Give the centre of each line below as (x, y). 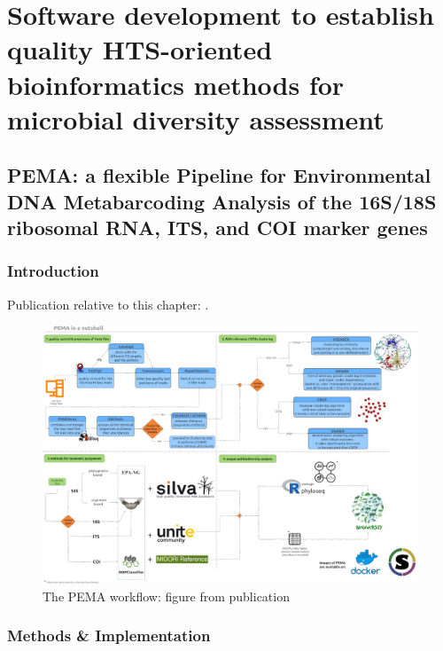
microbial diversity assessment (196, 118)
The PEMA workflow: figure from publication (166, 596)
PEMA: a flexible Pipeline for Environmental (219, 175)
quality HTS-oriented (140, 49)
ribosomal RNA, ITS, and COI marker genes (218, 227)
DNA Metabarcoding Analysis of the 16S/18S (222, 201)
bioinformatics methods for (176, 84)
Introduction (53, 271)
